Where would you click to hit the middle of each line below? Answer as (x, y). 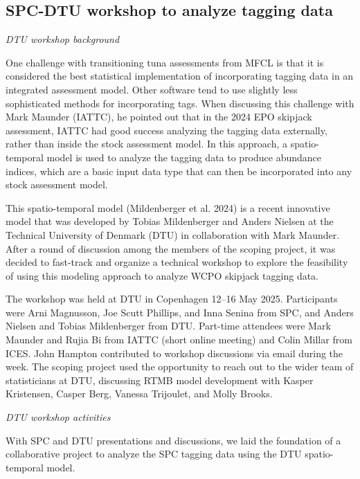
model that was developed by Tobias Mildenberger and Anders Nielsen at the (170, 221)
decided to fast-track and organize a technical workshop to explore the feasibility (177, 262)
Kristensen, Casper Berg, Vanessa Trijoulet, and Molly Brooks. (139, 394)
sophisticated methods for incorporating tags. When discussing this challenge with (180, 103)
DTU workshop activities (58, 417)
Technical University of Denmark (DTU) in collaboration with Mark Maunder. (173, 234)
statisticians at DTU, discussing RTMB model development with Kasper (160, 380)
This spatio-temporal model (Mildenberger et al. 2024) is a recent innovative (168, 207)
